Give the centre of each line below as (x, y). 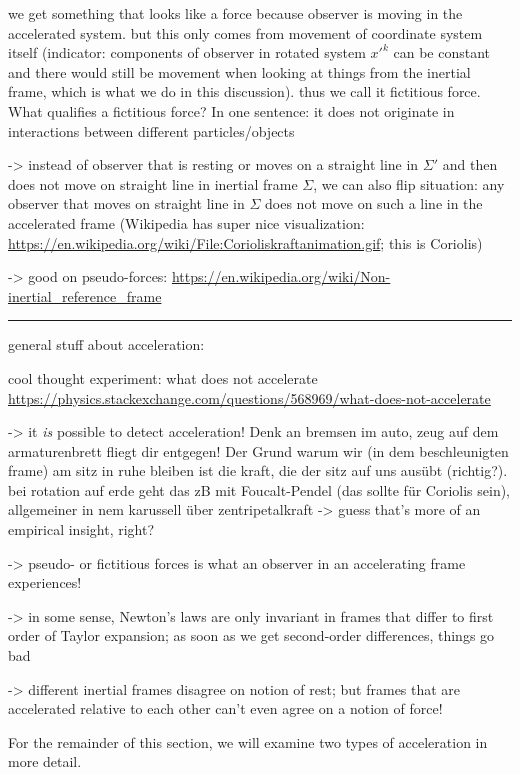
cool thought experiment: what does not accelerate (163, 377)
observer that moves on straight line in (126, 203)
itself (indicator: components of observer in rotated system (187, 52)
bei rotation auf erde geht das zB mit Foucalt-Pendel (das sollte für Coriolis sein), (259, 489)
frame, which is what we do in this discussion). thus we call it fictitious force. (244, 91)
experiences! (45, 582)
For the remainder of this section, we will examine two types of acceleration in (248, 741)
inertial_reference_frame (85, 295)
